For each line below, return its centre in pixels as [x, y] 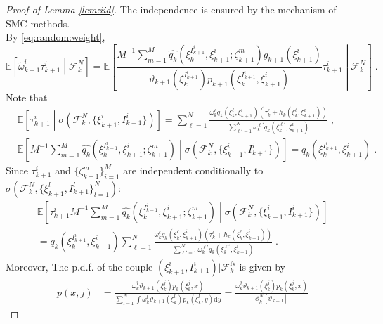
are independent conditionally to [193, 170]
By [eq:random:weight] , [56, 37]
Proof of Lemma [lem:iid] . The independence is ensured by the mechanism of [171, 9]
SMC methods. [38, 23]
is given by [262, 266]
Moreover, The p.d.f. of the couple [79, 266]
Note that [27, 97]
